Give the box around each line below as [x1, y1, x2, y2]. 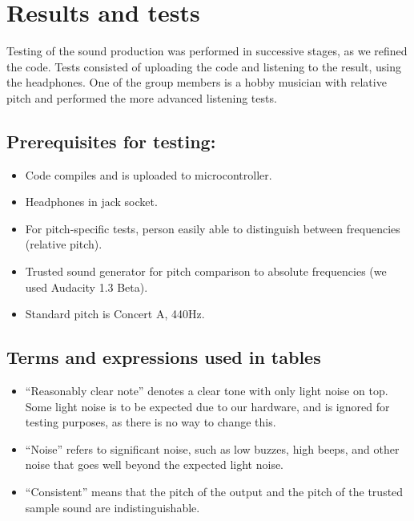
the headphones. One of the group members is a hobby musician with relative [6, 74, 387, 91]
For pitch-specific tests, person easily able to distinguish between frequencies [25, 220, 400, 236]
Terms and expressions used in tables [6, 345, 321, 370]
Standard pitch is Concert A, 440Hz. [25, 305, 205, 322]
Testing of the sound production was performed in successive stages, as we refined [6, 42, 408, 59]
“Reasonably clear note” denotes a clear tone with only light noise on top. [25, 382, 388, 399]
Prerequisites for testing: [6, 128, 216, 153]
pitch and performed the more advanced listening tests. [6, 89, 277, 106]
